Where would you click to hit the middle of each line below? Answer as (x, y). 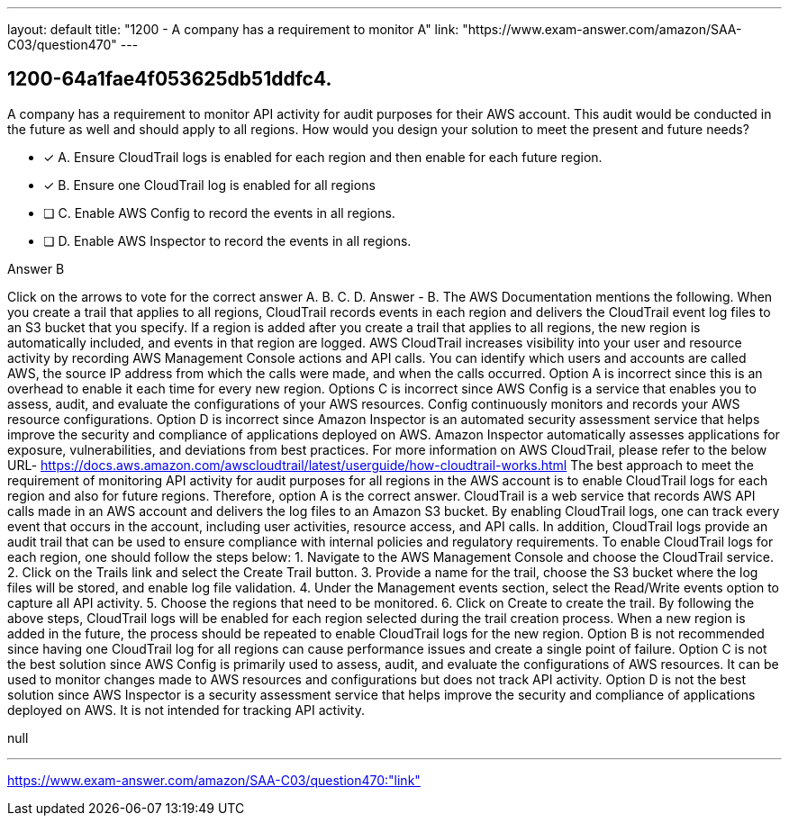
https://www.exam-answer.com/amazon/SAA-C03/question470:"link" (214, 780)
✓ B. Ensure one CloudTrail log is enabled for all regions (209, 185)
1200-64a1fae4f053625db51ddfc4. (170, 79)
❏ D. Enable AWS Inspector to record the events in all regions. (227, 240)
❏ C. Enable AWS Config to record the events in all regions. (219, 213)
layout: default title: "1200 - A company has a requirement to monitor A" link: (233, 29)
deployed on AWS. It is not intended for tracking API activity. (186, 710)
